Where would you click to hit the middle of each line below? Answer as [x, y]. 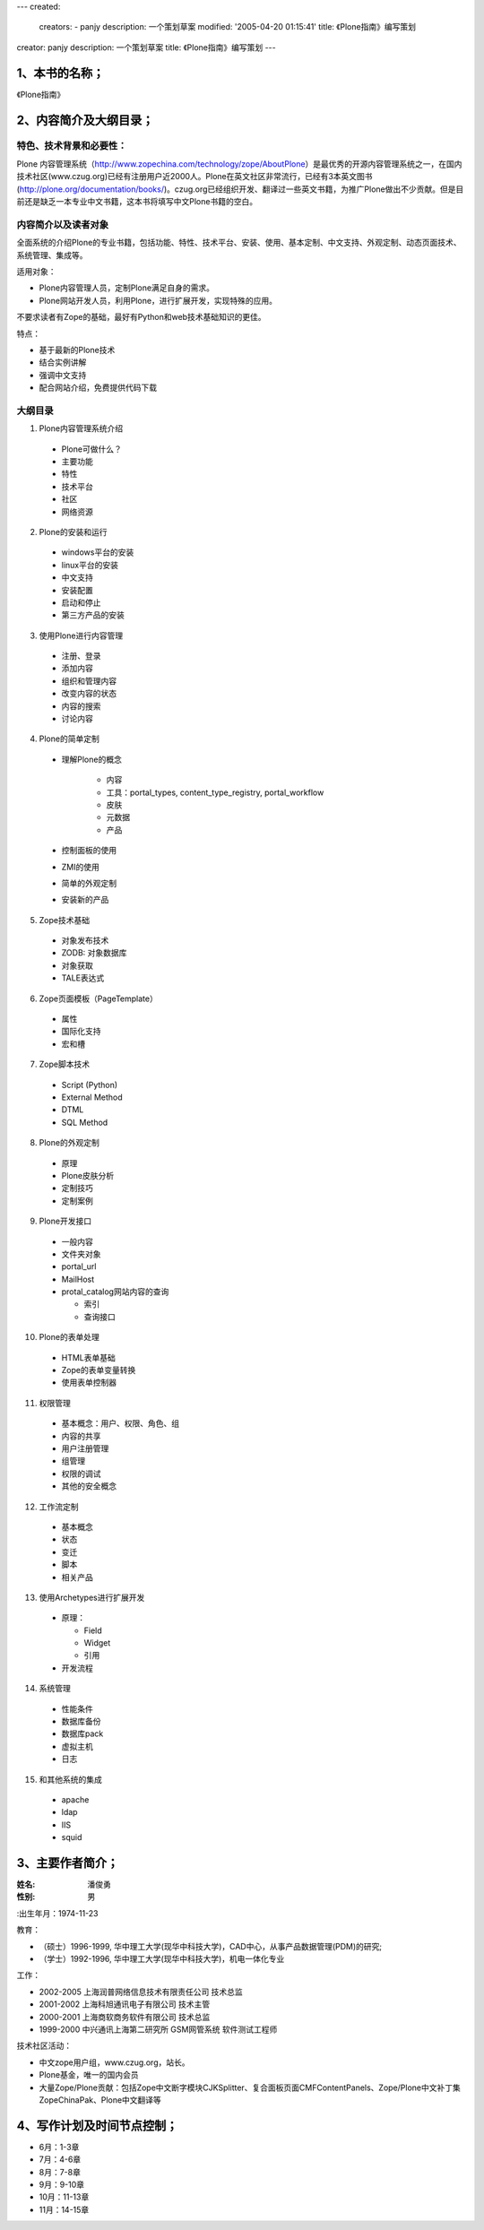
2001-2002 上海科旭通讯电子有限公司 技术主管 [125, 2004]
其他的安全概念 [89, 1486]
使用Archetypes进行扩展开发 [92, 1597]
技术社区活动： [44, 2046]
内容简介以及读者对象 [63, 224]
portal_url [79, 1266]
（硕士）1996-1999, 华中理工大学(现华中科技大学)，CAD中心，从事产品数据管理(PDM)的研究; [211, 1946]
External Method [92, 1097]
